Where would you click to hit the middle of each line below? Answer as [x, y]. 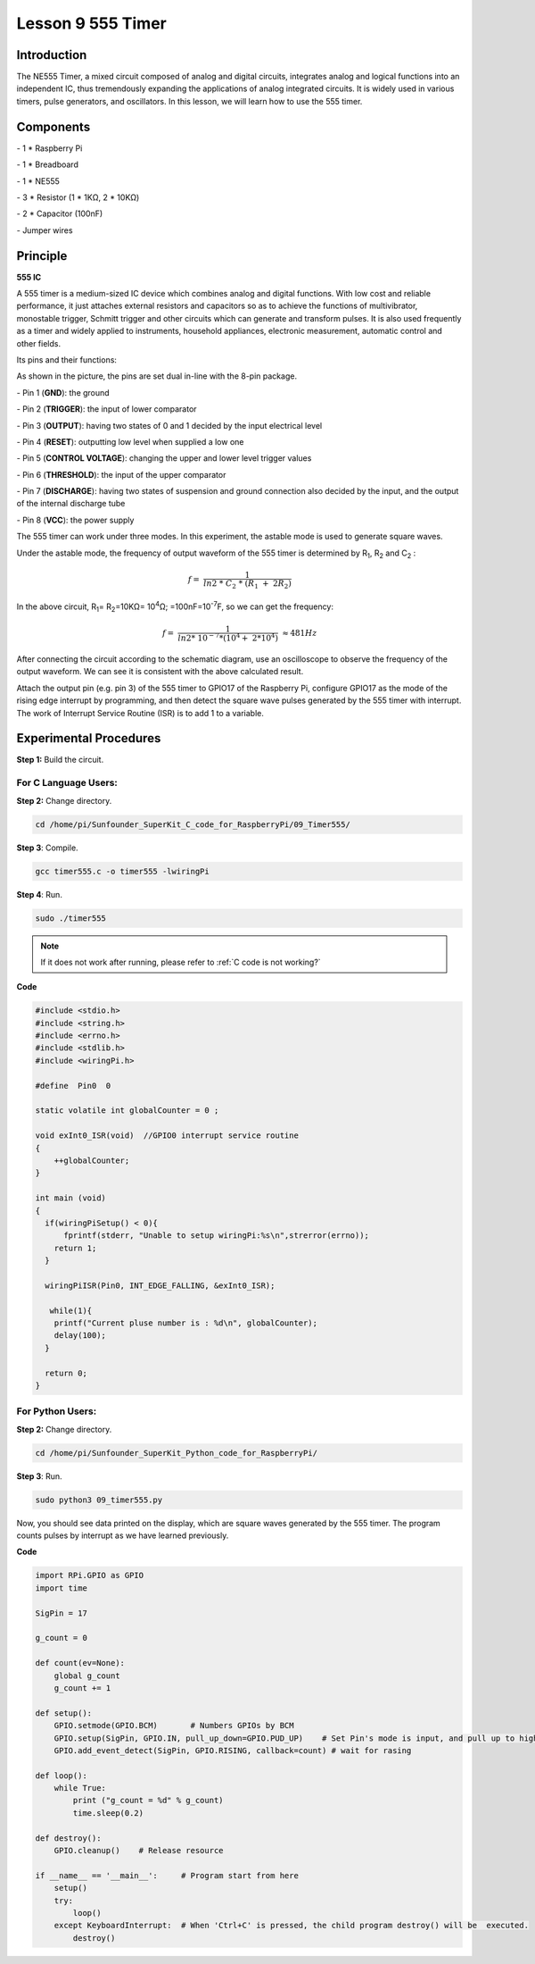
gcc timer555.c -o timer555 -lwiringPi [122, 871]
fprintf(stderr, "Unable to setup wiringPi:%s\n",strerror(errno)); [217, 1236]
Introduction [52, 55]
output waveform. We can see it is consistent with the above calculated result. [160, 672]
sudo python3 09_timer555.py [99, 1500]
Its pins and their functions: [67, 359]
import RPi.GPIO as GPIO [90, 1575]
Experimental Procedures [89, 738]
